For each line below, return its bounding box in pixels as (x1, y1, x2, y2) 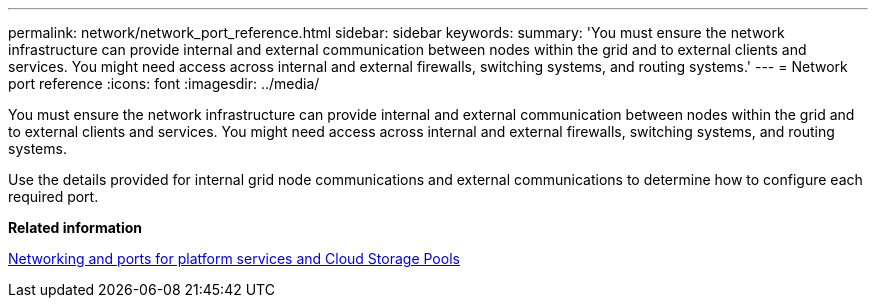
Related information (8, 219, 143, 236)
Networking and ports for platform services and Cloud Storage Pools (8, 250, 460, 267)
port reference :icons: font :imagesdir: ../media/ (8, 75, 320, 92)
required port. (8, 188, 99, 205)
